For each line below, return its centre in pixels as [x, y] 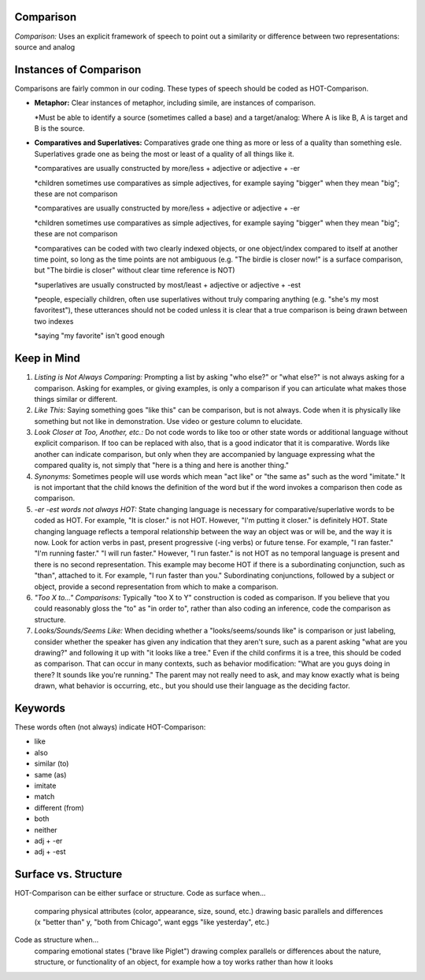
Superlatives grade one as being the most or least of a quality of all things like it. [164, 154]
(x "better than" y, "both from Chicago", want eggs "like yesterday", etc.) [152, 922]
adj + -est [50, 852]
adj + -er [48, 841]
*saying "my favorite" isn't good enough [100, 336]
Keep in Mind [47, 358]
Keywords [40, 708]
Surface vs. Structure [68, 874]
